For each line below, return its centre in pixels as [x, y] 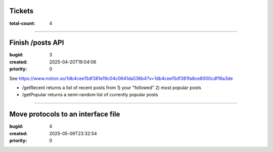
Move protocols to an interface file [65, 114]
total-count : [22, 23]
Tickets [21, 11]
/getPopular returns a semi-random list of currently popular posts [90, 95]
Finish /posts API [37, 43]
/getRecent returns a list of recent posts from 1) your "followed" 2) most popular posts [112, 87]
